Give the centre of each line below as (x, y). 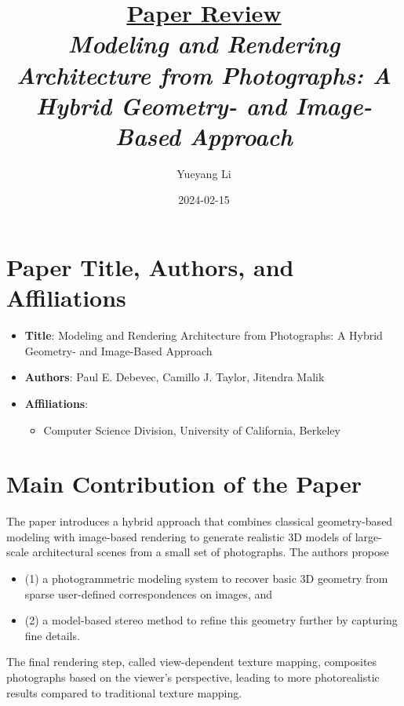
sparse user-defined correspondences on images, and (149, 593)
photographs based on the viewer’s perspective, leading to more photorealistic (193, 677)
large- (368, 536)
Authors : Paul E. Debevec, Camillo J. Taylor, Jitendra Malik (175, 377)
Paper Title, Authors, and (150, 267)
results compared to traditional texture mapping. (124, 692)
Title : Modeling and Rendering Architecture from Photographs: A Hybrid (204, 335)
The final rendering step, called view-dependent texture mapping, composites (192, 662)
